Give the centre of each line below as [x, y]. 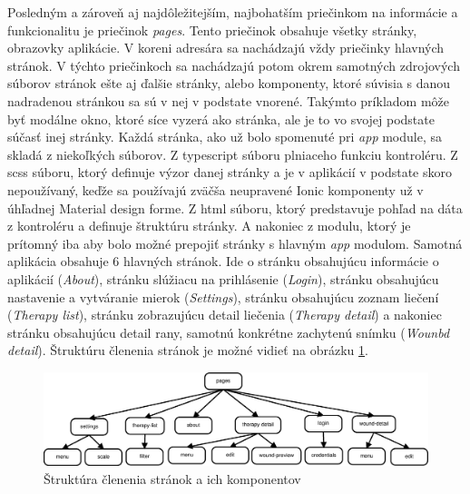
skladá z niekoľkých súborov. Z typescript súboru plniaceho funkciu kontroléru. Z [233, 154]
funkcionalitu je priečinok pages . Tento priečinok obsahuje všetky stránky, [212, 30]
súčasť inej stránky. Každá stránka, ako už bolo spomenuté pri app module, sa [225, 137]
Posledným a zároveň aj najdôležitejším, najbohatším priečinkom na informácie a [233, 12]
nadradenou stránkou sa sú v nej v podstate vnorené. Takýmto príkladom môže [228, 100]
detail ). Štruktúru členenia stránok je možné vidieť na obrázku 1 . [188, 350]
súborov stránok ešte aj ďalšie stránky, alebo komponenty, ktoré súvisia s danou [229, 83]
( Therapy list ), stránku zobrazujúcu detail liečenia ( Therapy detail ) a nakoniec [225, 315]
